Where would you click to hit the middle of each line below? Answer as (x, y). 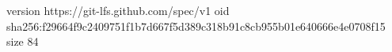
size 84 (23, 41)
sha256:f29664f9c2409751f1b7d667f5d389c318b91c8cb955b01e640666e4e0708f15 (196, 26)
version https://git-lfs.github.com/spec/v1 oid (118, 10)
